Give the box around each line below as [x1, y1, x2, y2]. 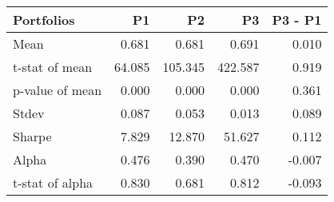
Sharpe [13, 127, 52, 145]
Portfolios [13, 10, 75, 29]
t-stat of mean [13, 57, 93, 76]
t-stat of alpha [13, 173, 93, 192]
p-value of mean [13, 81, 102, 99]
